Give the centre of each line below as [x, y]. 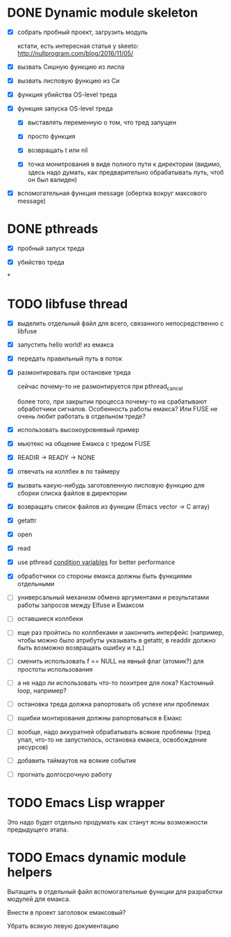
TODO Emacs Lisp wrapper [86, 803]
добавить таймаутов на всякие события [77, 760]
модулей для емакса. [39, 899]
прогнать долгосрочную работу [65, 774]
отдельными [36, 584]
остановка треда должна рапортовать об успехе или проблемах [113, 704]
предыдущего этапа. [38, 829]
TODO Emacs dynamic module [97, 857]
